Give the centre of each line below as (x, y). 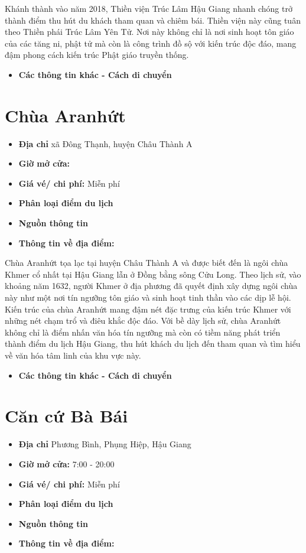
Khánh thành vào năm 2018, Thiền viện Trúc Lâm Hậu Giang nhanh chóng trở (149, 8)
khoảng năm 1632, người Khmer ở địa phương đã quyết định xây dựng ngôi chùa (151, 286)
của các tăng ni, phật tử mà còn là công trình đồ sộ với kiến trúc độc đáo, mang (151, 43)
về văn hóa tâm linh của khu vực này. (73, 355)
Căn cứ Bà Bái (66, 416)
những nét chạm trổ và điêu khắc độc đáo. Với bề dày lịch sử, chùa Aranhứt (143, 321)
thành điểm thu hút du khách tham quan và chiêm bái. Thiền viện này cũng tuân (153, 20)
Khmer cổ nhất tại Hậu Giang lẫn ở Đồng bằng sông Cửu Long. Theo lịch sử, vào (153, 274)
